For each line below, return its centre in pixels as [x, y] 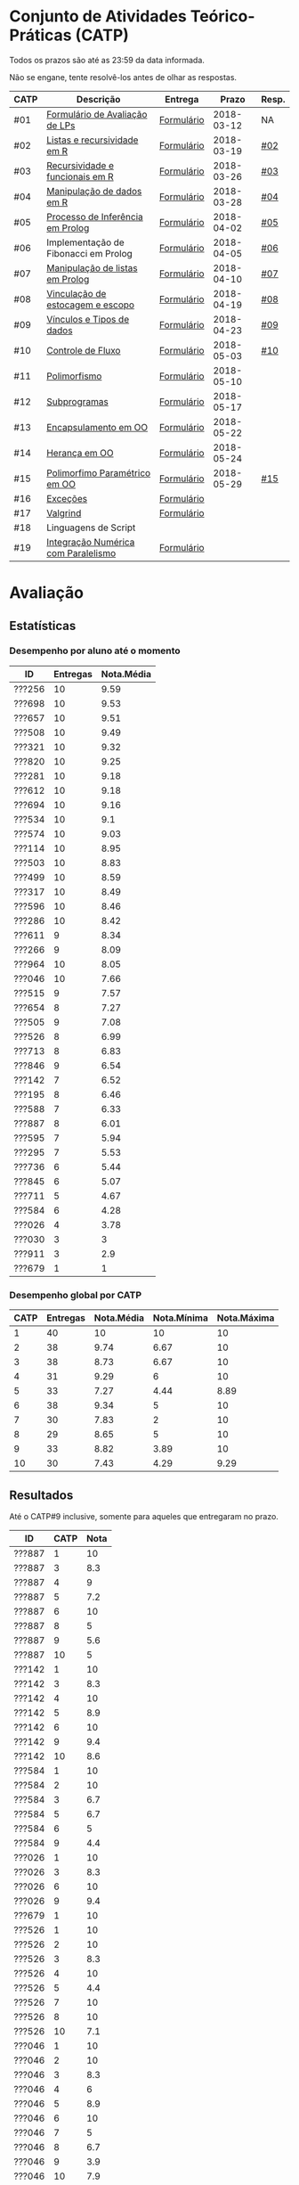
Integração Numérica [90, 542]
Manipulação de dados [94, 191]
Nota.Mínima [181, 1318]
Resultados [41, 1495]
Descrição [98, 99]
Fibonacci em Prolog [89, 253]
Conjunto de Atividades [98, 16]
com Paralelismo [81, 552]
